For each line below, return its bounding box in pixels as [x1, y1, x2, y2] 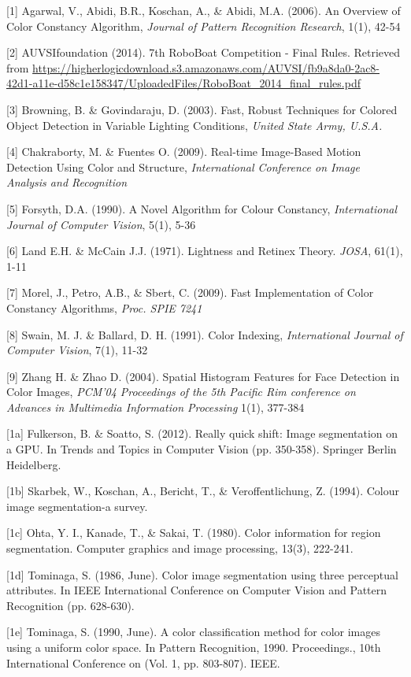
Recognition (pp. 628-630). [6, 597, 135, 613]
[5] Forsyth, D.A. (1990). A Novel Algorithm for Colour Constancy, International [6, 200, 398, 216]
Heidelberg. [6, 456, 61, 472]
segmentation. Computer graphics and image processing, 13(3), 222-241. [6, 540, 354, 557]
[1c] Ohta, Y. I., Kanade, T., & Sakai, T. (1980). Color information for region [6, 524, 381, 541]
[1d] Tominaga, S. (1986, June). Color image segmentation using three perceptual [6, 566, 398, 583]
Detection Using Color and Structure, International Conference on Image [6, 158, 360, 175]
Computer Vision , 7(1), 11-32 [6, 342, 148, 358]
